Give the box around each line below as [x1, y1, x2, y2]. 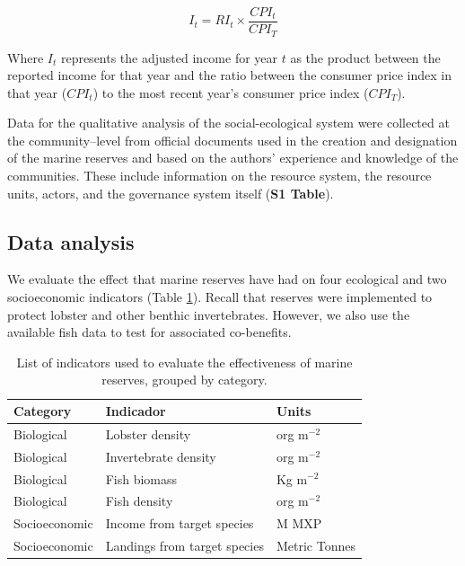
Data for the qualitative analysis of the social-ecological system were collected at [7, 113, 450, 132]
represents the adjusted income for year [60, 48, 278, 66]
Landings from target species [105, 536, 264, 555]
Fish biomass [105, 469, 178, 488]
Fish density [105, 491, 173, 510]
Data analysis [7, 227, 135, 255]
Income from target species [105, 514, 254, 533]
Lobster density [105, 424, 191, 443]
